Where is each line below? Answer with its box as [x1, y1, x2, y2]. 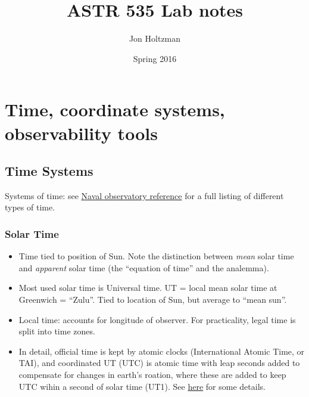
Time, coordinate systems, [5, 97, 225, 122]
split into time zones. [18, 325, 95, 337]
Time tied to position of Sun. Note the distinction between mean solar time [18, 250, 294, 262]
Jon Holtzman [129, 32, 181, 45]
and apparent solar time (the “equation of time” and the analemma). [18, 261, 269, 274]
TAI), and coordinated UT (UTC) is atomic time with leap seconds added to [18, 356, 300, 369]
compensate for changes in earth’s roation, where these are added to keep [18, 368, 286, 381]
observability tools [5, 120, 158, 145]
